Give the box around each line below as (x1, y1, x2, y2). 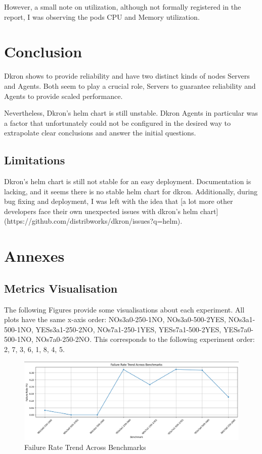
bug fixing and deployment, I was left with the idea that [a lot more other (4, 196, 233, 206)
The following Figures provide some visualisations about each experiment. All (4, 304, 245, 315)
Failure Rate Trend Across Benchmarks (24, 441, 146, 452)
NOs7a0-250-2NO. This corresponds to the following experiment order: (35, 334, 255, 344)
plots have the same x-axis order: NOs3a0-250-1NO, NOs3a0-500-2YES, (4, 314, 226, 325)
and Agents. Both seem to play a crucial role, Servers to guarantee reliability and (4, 80, 256, 91)
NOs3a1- (228, 314, 255, 325)
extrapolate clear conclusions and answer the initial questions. (4, 127, 196, 138)
